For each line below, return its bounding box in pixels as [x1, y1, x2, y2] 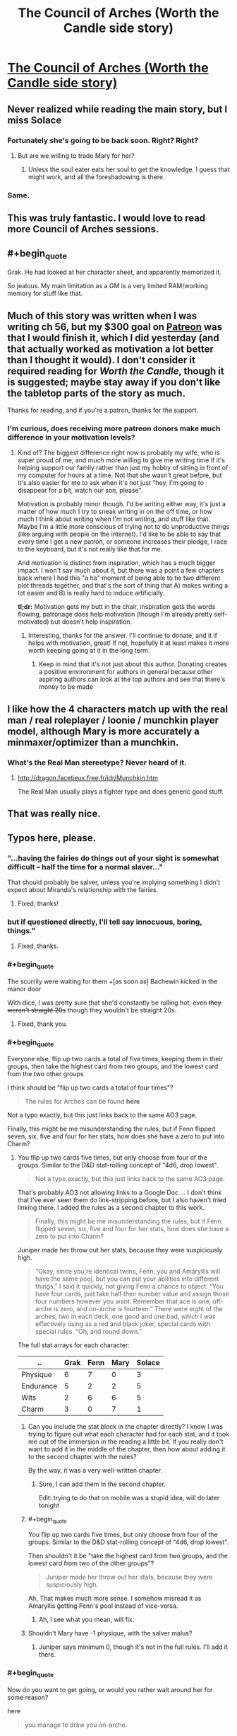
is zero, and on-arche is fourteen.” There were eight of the [53, 1305, 224, 1313]
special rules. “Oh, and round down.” [35, 1327, 142, 1336]
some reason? [7, 1693, 49, 1701]
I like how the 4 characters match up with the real [7, 703, 228, 715]
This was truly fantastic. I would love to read [7, 212, 206, 224]
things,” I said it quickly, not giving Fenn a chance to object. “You [35, 1282, 224, 1291]
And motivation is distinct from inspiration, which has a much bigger [17, 559, 216, 567]
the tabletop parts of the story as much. [7, 387, 186, 399]
